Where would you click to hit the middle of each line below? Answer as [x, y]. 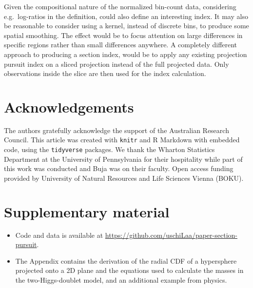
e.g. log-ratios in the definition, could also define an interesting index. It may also [126, 16]
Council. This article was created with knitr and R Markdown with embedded [122, 140]
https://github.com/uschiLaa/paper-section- [171, 235]
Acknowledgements [69, 106]
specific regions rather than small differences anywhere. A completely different [121, 45]
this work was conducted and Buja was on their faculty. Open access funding [119, 168]
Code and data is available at [59, 235]
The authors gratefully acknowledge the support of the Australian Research [117, 130]
